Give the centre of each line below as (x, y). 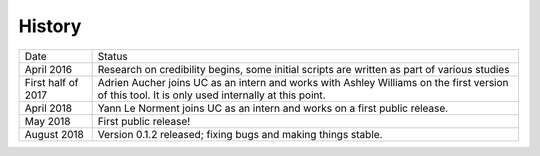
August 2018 (54, 134)
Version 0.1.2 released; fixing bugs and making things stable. (240, 134)
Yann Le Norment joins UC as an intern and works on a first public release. (273, 108)
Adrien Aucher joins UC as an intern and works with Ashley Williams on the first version (303, 82)
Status (113, 56)
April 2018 (48, 108)
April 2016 (48, 69)
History (50, 26)
